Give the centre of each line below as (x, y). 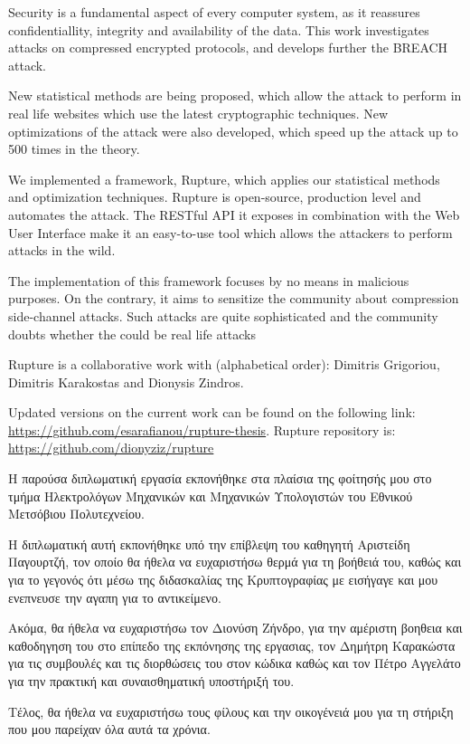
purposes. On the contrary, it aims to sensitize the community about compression (234, 298)
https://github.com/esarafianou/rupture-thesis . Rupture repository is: (202, 429)
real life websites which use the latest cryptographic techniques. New (198, 113)
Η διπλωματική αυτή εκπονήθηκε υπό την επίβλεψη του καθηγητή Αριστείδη (209, 544)
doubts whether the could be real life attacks (132, 334)
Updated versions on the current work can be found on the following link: (212, 412)
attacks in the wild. (62, 250)
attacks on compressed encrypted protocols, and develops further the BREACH (228, 48)
